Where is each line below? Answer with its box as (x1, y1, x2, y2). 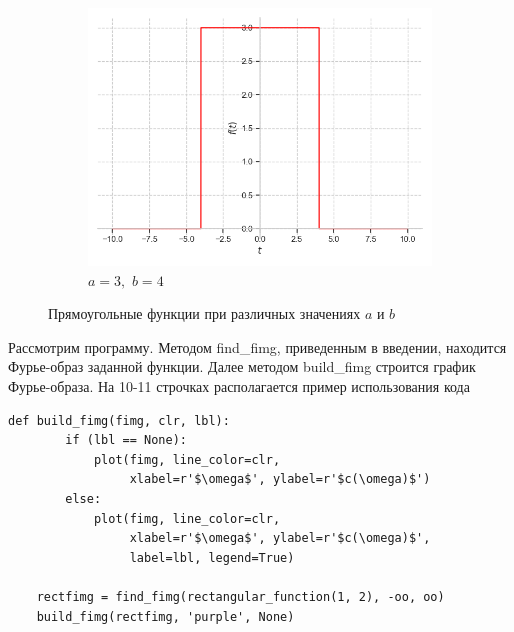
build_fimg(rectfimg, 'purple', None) (36, 609, 295, 624)
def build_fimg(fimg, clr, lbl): (8, 413, 230, 428)
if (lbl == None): (65, 433, 187, 448)
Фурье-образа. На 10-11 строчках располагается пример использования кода (8, 375, 470, 396)
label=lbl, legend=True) (129, 550, 295, 565)
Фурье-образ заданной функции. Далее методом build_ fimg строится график (8, 356, 476, 377)
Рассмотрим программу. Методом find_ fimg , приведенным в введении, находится (8, 336, 507, 357)
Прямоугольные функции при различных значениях (48, 303, 361, 324)
